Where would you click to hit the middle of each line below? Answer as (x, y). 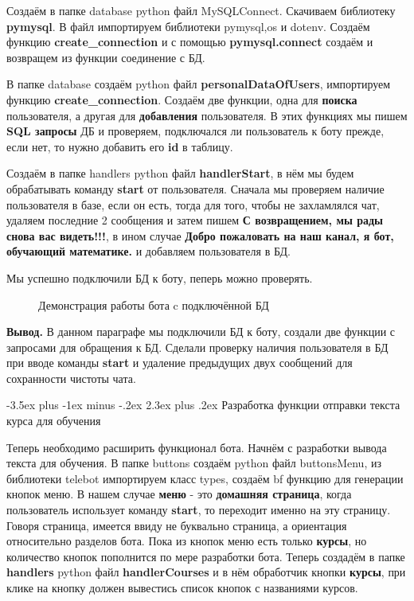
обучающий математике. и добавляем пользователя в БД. (148, 251)
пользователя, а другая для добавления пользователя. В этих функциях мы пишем (207, 115)
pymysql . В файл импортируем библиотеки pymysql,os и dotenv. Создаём (188, 26)
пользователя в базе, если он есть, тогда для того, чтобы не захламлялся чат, (193, 204)
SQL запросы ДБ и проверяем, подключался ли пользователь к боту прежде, (195, 131)
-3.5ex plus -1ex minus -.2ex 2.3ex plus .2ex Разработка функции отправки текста (203, 405)
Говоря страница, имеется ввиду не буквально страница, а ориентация (177, 525)
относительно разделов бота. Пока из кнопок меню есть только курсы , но (187, 541)
